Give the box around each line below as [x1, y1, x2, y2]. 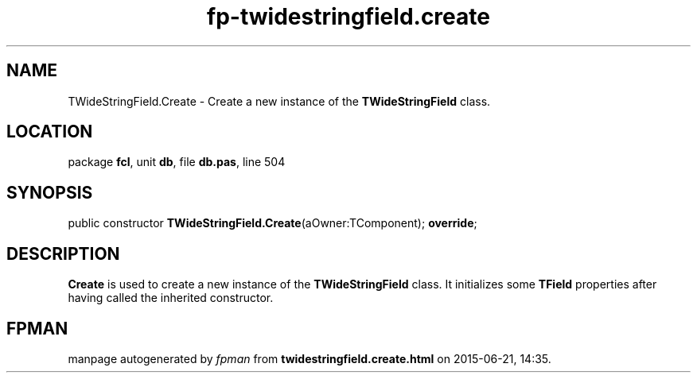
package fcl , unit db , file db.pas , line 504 [68, 155, 286, 169]
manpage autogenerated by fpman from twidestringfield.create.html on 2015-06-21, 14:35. [68, 351, 551, 365]
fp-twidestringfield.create [207, 3, 490, 30]
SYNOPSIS [6, 182, 93, 203]
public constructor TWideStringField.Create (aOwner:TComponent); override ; [68, 216, 477, 230]
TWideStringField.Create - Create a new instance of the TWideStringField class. [68, 94, 491, 108]
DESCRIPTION [6, 243, 120, 264]
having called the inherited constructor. [68, 291, 274, 305]
